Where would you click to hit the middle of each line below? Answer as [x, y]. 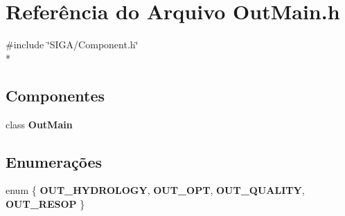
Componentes [55, 95]
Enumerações [54, 161]
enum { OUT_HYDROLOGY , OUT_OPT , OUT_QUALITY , [155, 190]
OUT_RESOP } [45, 203]
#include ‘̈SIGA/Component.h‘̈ [72, 45]
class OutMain [39, 124]
